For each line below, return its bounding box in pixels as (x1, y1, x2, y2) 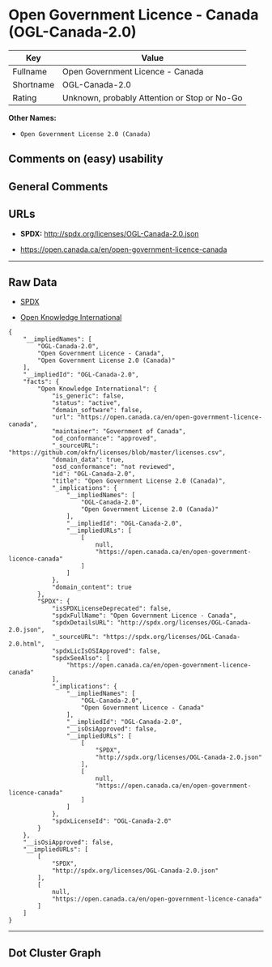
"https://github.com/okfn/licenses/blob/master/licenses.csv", (8, 449, 227, 457)
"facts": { (23, 378, 60, 386)
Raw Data (8, 275, 58, 289)
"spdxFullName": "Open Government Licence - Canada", (51, 611, 237, 620)
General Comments (8, 180, 108, 194)
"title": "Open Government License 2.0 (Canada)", (51, 477, 227, 485)
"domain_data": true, (51, 456, 125, 464)
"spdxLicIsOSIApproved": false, (51, 647, 161, 655)
